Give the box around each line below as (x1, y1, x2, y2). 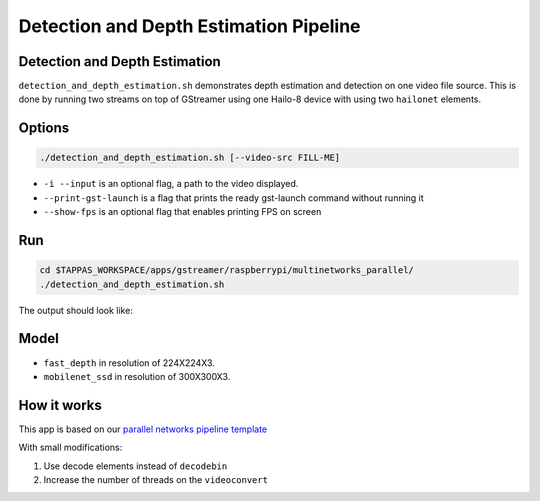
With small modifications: (18, 441, 123, 454)
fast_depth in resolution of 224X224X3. (43, 356, 215, 369)
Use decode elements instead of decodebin (43, 460, 228, 472)
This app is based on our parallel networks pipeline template (18, 423, 268, 435)
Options (18, 120, 70, 137)
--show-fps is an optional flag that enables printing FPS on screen (43, 206, 322, 218)
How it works (18, 396, 102, 414)
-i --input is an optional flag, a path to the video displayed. (43, 178, 299, 190)
